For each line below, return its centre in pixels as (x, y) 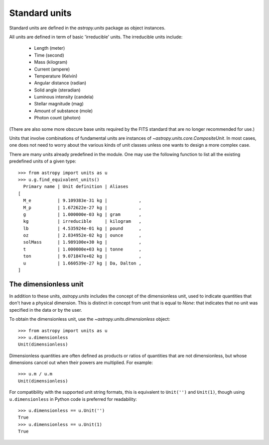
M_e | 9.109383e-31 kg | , (82, 201)
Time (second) (49, 55)
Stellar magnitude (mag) (59, 104)
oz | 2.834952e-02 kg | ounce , (82, 235)
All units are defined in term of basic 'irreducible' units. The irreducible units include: (96, 37)
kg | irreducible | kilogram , (82, 222)
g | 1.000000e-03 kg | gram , (82, 214)
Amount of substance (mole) (64, 111)
